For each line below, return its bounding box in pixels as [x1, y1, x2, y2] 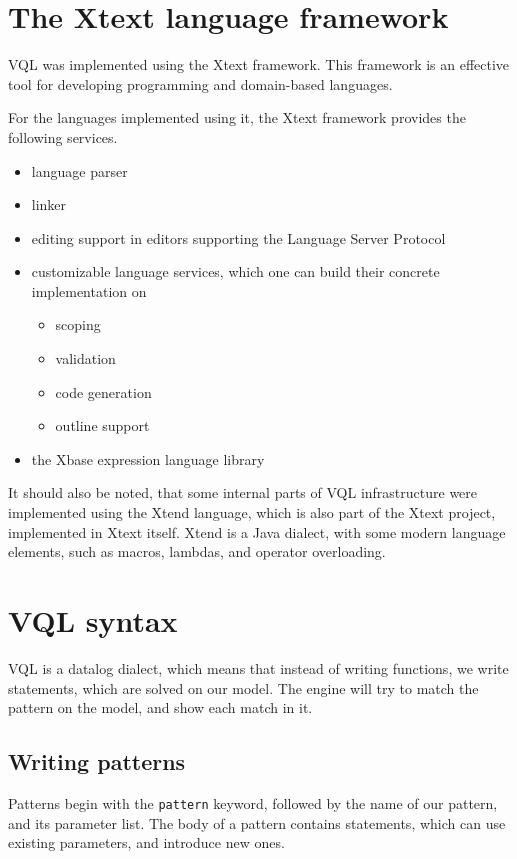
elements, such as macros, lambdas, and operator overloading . [8, 541, 386, 562]
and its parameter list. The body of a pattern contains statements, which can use [8, 812, 506, 833]
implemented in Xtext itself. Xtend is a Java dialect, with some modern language [8, 521, 506, 542]
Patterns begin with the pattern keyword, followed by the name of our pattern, [8, 792, 498, 813]
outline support [55, 415, 150, 436]
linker [31, 194, 67, 215]
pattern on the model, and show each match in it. [8, 697, 313, 718]
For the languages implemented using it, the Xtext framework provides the [8, 107, 466, 128]
